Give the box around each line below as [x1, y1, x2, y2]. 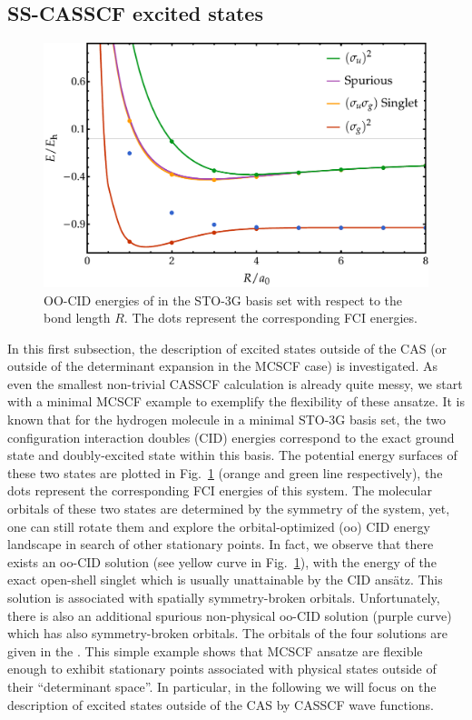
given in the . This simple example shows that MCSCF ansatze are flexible [7, 641, 423, 660]
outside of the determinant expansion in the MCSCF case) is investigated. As [7, 356, 438, 375]
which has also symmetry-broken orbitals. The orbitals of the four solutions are [7, 624, 447, 643]
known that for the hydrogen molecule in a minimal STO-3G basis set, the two [7, 410, 447, 429]
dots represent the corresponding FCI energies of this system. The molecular [7, 481, 432, 500]
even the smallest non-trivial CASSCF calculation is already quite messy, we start [7, 374, 463, 393]
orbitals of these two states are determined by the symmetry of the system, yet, [7, 499, 450, 518]
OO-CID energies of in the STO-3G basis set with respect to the [44, 290, 403, 309]
